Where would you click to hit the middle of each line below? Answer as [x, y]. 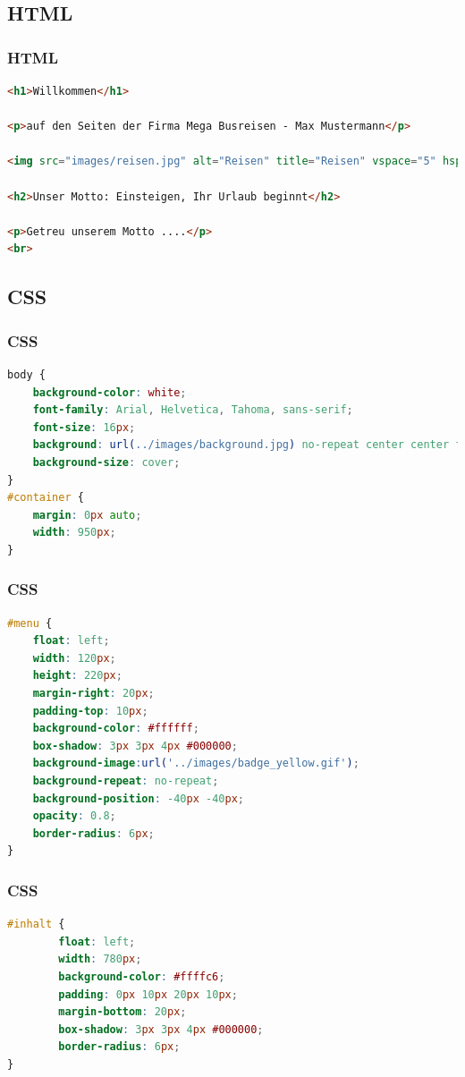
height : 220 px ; [77, 676]
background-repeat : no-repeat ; [126, 781]
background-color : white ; [110, 392]
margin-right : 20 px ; [93, 694]
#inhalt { [36, 924]
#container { [46, 498]
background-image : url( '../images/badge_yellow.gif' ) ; [196, 763]
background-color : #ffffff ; [116, 729]
